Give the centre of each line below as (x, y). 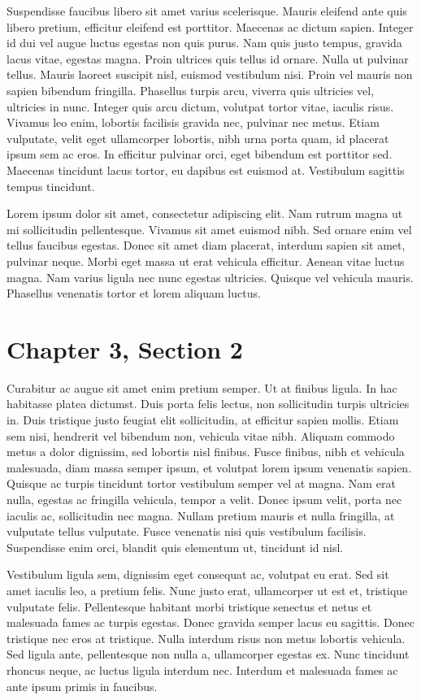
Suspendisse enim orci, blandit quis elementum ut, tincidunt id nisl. (175, 547)
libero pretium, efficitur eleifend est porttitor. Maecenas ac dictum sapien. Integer (210, 26)
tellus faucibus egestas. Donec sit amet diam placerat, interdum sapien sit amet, (206, 245)
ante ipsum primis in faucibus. (82, 686)
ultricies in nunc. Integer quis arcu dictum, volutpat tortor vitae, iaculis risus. (200, 106)
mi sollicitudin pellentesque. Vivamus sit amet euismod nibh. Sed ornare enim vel (209, 229)
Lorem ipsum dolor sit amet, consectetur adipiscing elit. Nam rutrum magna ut (205, 213)
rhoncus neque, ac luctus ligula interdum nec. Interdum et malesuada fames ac (202, 670)
